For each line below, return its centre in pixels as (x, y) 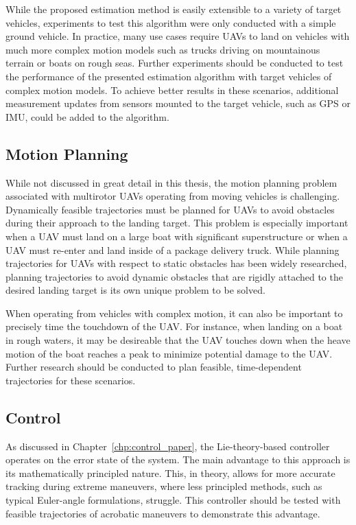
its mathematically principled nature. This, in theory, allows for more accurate (170, 472)
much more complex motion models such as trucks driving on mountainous (163, 49)
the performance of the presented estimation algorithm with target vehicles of (169, 76)
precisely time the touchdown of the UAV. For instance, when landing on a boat (174, 326)
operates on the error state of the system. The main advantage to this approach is (178, 459)
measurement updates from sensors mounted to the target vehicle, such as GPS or (178, 103)
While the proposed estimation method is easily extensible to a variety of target (174, 9)
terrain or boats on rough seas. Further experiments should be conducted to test (175, 63)
